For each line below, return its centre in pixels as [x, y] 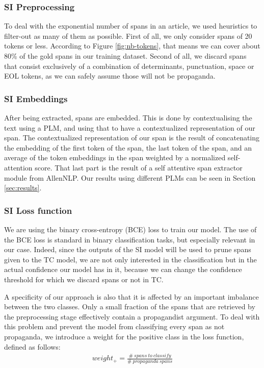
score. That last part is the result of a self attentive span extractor [139, 167]
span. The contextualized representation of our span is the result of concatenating [132, 138]
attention [18, 167]
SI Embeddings [36, 98]
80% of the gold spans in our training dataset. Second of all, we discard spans [125, 56]
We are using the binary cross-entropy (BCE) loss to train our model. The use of [130, 229]
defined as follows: [32, 346]
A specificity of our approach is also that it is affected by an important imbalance [131, 296]
